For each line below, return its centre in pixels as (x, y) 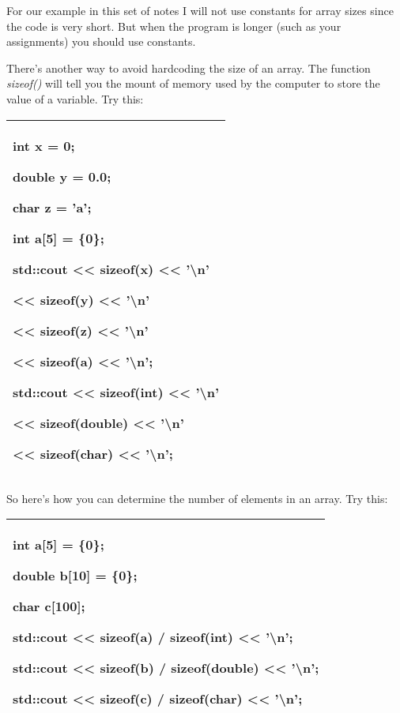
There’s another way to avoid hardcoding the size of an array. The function (189, 68)
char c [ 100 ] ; (49, 606)
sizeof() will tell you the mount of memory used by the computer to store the (193, 83)
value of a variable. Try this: (75, 98)
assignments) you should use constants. (101, 41)
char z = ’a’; (52, 207)
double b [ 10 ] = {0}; (75, 576)
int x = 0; (44, 145)
